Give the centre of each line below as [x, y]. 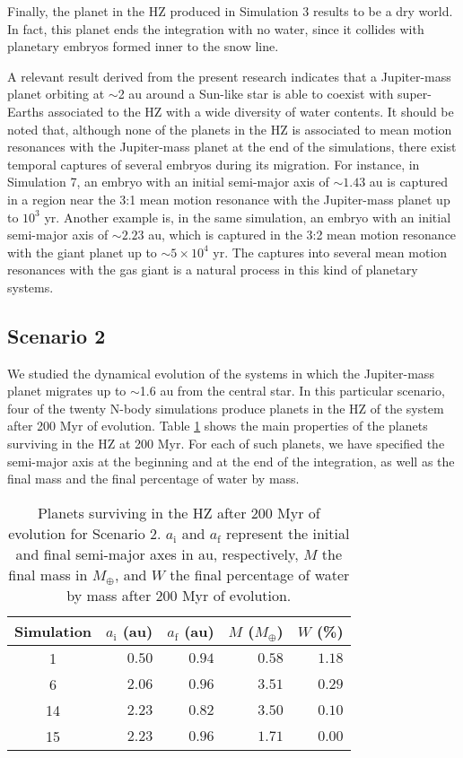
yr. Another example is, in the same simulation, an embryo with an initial [248, 217]
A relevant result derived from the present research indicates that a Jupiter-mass [229, 76]
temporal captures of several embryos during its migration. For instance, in [214, 164]
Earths [26, 111]
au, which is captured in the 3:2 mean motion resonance [302, 235]
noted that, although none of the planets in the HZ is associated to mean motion [230, 129]
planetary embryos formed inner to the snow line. [143, 46]
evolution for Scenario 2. [85, 533]
